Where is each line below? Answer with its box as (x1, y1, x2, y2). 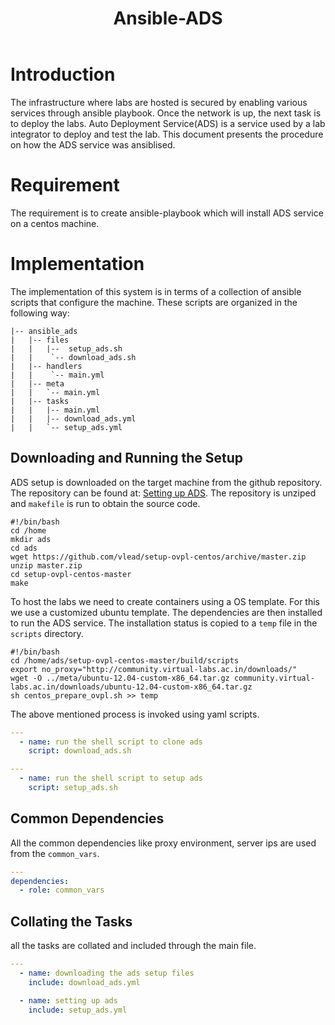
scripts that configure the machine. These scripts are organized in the (10, 296, 298, 308)
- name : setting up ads (19, 995, 118, 1006)
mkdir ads (10, 534, 52, 544)
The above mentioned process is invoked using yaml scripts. (10, 708, 260, 720)
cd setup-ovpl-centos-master (10, 569, 132, 579)
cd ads (10, 543, 38, 553)
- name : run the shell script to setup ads (19, 773, 203, 784)
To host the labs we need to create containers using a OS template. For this (10, 595, 320, 607)
